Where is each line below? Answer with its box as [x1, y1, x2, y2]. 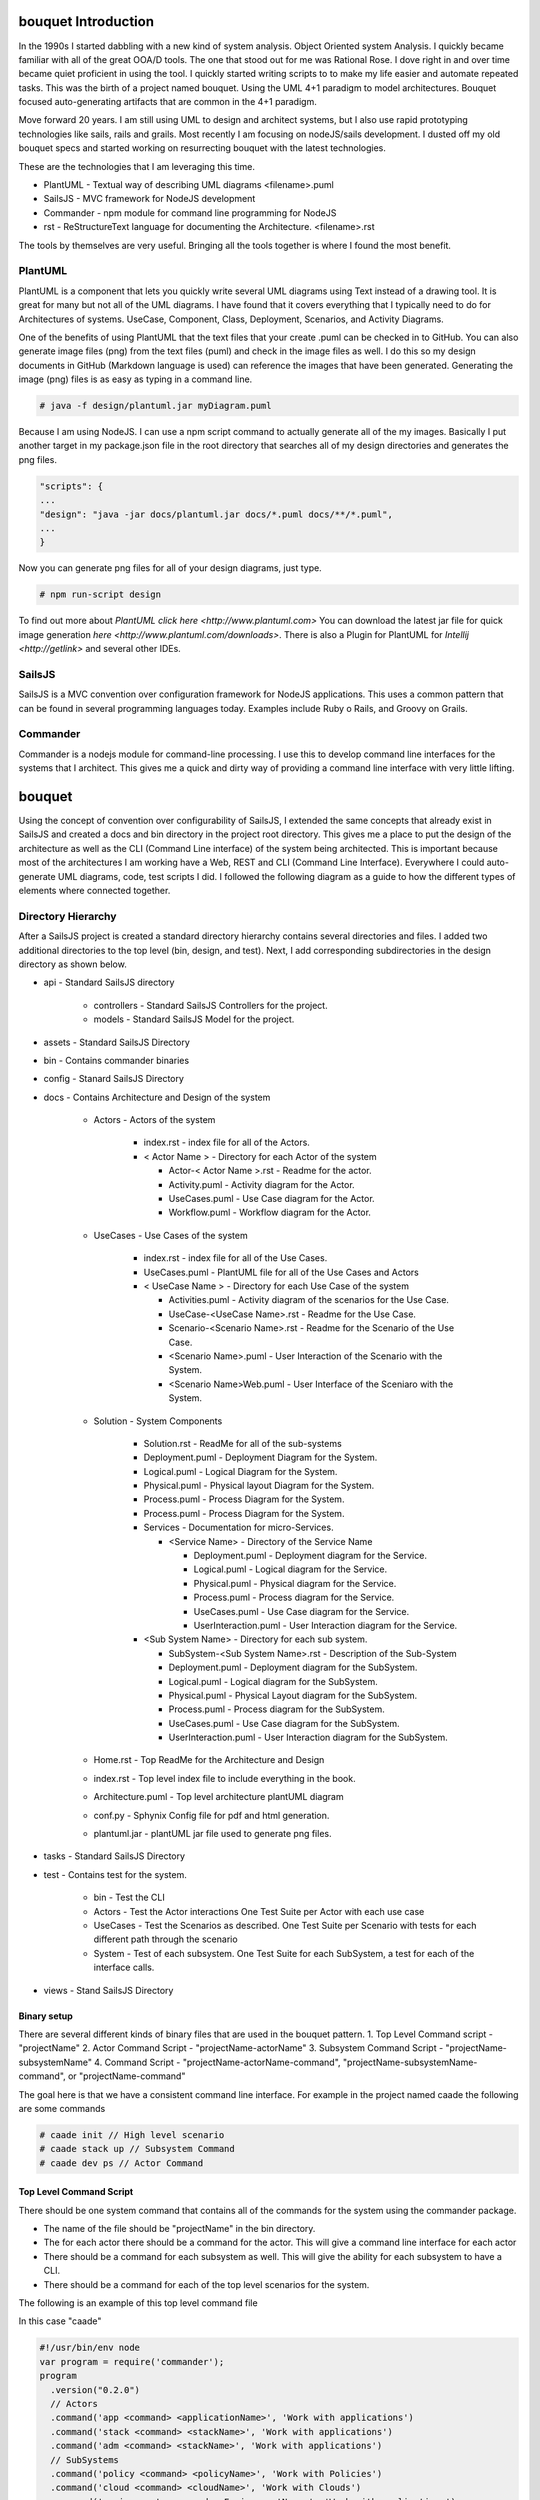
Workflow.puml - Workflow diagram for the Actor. [168, 1206, 372, 1219]
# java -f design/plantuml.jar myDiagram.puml [39, 400, 272, 412]
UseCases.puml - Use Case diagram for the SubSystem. [168, 1717, 400, 1729]
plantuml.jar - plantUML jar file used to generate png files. [93, 1828, 332, 1840]
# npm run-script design [39, 589, 162, 600]
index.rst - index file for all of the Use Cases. [143, 1252, 328, 1264]
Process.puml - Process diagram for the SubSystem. [168, 1703, 385, 1715]
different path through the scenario [93, 1933, 239, 1945]
